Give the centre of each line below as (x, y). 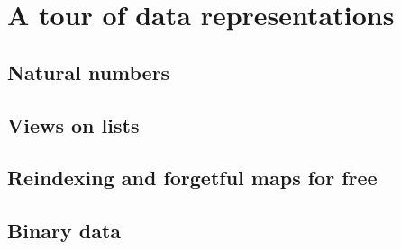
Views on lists (73, 124)
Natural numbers (89, 71)
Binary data (64, 231)
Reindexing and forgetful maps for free (192, 178)
